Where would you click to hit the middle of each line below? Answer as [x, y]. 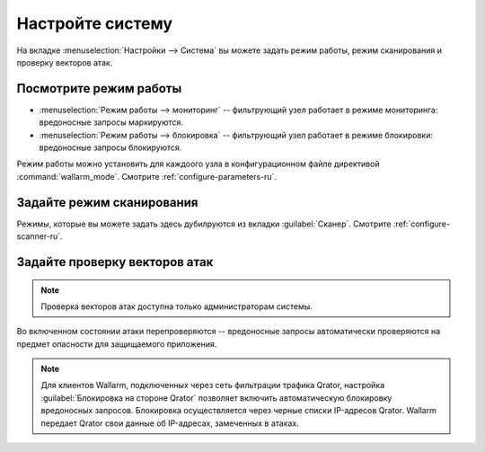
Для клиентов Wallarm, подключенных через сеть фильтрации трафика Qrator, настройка [213, 386]
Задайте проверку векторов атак [115, 262]
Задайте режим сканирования [107, 202]
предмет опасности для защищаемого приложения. [117, 344]
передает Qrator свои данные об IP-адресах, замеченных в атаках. [170, 423]
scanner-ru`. [40, 236]
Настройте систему [95, 23]
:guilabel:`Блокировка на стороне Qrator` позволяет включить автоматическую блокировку [216, 398]
